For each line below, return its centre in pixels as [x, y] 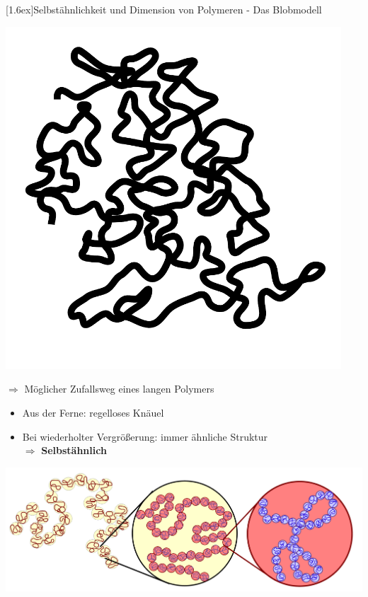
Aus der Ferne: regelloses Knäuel [93, 412]
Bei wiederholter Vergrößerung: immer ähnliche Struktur [145, 436]
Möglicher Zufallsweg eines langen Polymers [119, 389]
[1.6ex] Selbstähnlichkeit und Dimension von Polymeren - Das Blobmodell [164, 9]
